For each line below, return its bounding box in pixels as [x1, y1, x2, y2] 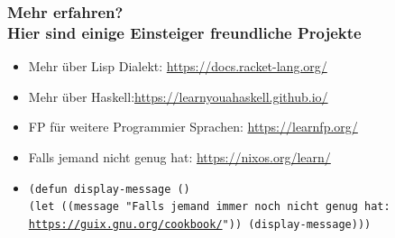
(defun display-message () [28, 182, 190, 196]
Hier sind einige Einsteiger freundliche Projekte [7, 21, 362, 43]
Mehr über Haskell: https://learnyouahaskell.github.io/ [28, 87, 328, 105]
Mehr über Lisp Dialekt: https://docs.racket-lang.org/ [28, 57, 327, 76]
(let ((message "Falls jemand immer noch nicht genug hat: [28, 200, 390, 214]
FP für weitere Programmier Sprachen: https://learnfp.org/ [28, 117, 358, 136]
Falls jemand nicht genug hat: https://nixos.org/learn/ [28, 147, 331, 166]
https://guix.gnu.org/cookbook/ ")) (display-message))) [28, 217, 372, 231]
